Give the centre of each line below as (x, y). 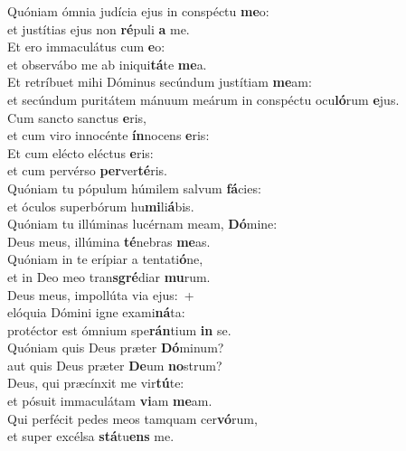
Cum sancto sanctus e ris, (77, 117)
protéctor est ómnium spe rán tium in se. (119, 329)
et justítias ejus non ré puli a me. (99, 28)
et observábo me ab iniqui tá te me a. (107, 64)
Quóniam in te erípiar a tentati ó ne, (105, 259)
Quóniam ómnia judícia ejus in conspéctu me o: (138, 11)
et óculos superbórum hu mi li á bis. (101, 206)
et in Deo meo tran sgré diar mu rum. (109, 276)
